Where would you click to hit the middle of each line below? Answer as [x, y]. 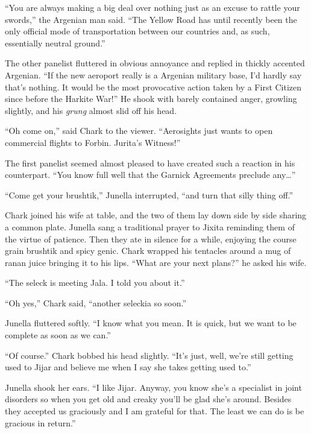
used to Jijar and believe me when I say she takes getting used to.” [128, 367]
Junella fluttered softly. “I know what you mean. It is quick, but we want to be [151, 323]
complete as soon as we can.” [58, 335]
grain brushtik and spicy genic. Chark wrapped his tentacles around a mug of [148, 251]
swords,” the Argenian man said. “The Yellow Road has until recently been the [151, 19]
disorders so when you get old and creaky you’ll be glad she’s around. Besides [148, 399]
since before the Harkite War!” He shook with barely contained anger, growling [151, 99]
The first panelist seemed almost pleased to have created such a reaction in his [150, 163]
